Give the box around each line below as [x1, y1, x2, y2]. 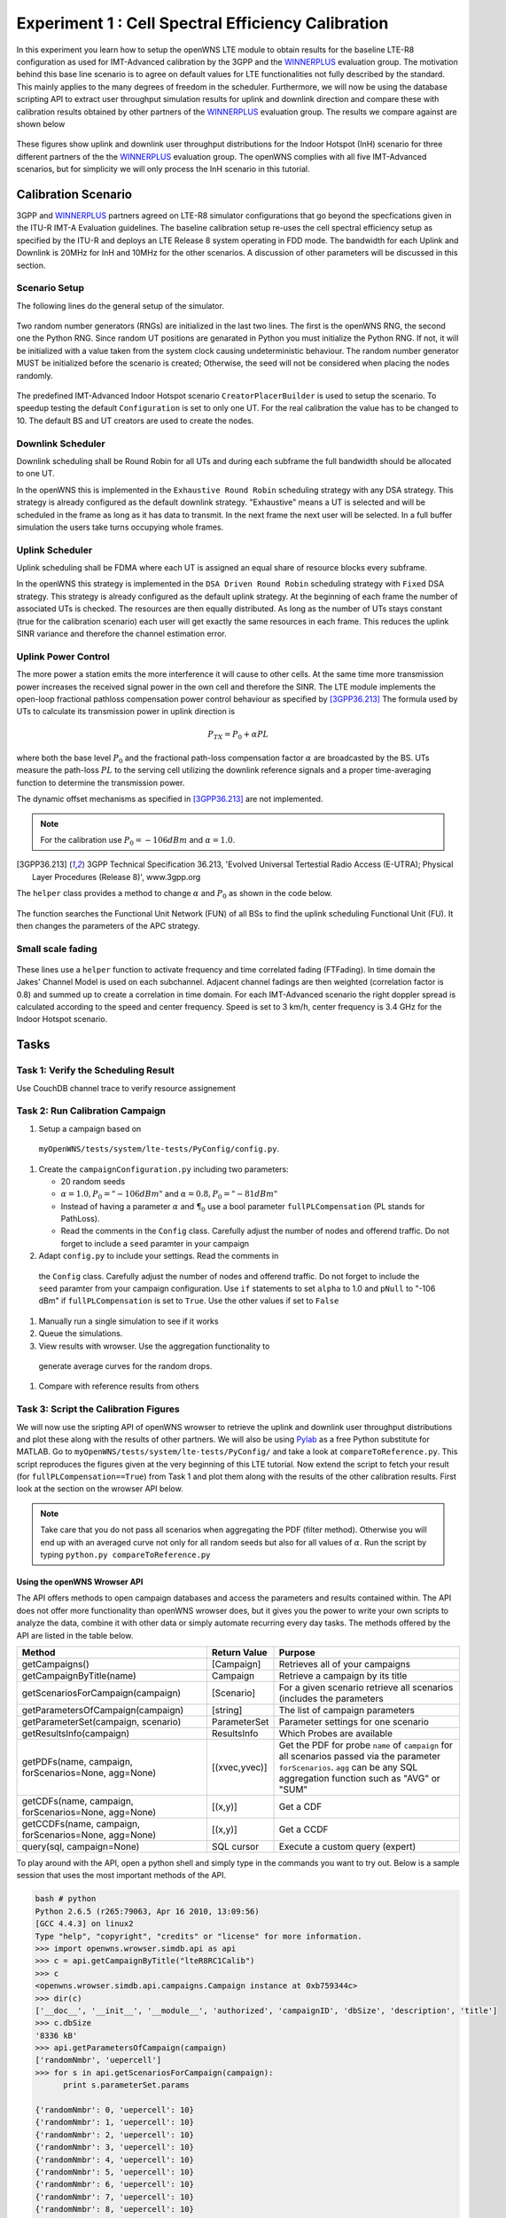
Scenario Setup [16, 282, 84, 295]
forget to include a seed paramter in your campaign [60, 1238, 250, 1248]
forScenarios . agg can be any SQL [278, 1761, 418, 1774]
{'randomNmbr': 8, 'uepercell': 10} [35, 2205, 195, 2214]
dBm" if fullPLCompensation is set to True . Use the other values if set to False [38, 1295, 339, 1306]
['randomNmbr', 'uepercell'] [35, 2055, 162, 2065]
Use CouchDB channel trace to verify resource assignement [16, 1082, 237, 1093]
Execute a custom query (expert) [278, 1841, 416, 1852]
